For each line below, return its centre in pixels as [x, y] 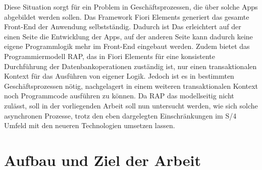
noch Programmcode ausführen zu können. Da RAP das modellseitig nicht [119, 96]
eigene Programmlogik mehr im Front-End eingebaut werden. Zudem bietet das [127, 46]
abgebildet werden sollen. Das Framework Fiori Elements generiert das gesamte [127, 16]
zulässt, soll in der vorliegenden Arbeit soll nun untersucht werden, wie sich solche [131, 105]
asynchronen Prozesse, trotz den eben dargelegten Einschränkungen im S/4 [120, 115]
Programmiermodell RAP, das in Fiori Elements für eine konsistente [110, 56]
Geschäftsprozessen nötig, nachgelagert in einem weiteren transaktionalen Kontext [131, 86]
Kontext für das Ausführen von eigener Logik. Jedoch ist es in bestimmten [119, 76]
